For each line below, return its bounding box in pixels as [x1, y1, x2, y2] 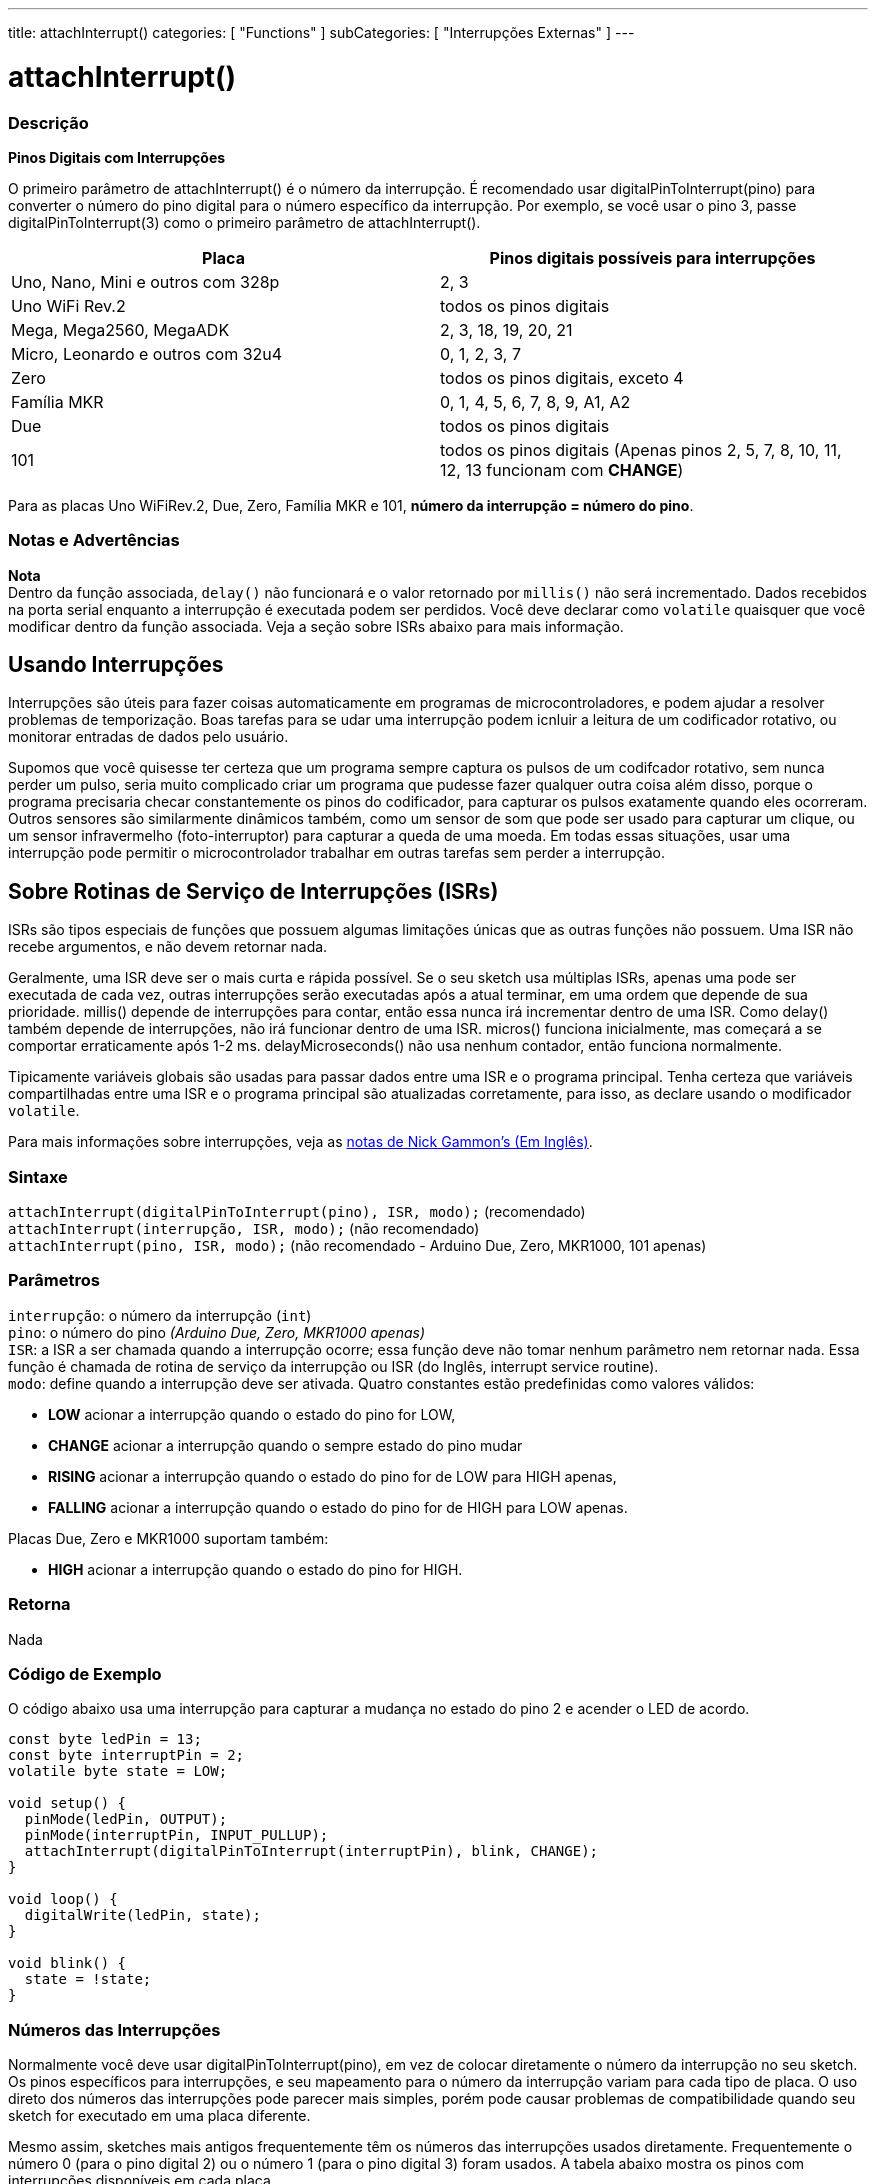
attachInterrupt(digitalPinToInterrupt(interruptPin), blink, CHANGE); [24, 1843, 599, 1860]
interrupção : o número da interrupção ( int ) [8, 1306, 312, 1324]
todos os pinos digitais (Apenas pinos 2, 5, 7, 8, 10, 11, [440, 439, 842, 460]
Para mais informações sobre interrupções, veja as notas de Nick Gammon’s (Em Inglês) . [8, 1133, 593, 1151]
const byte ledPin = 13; [8, 1731, 202, 1748]
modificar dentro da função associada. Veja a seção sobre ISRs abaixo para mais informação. [8, 617, 624, 635]
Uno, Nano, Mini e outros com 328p [11, 271, 280, 292]
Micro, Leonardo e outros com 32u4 [11, 343, 283, 364]
